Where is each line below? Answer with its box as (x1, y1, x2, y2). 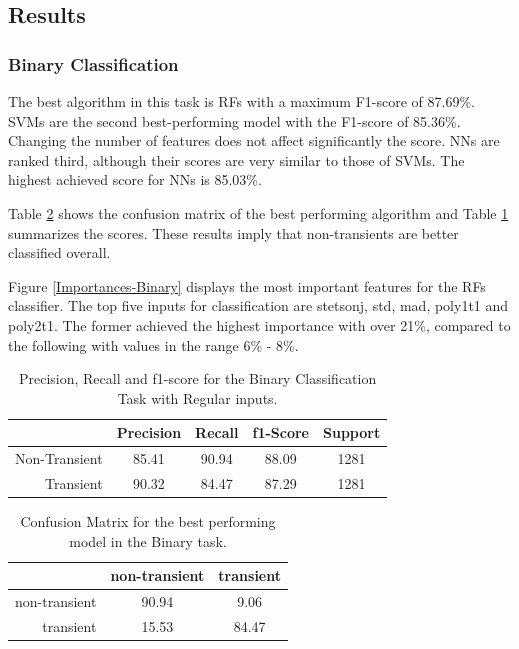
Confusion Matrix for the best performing (20, 511, 276, 532)
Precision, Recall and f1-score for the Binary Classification (18, 368, 377, 389)
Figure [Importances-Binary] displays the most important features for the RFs (8, 275, 486, 296)
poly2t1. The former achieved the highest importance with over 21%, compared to (8, 314, 511, 335)
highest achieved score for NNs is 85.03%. (8, 169, 262, 190)
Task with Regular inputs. (117, 387, 278, 408)
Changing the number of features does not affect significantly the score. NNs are (8, 130, 500, 151)
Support (322, 422, 381, 443)
